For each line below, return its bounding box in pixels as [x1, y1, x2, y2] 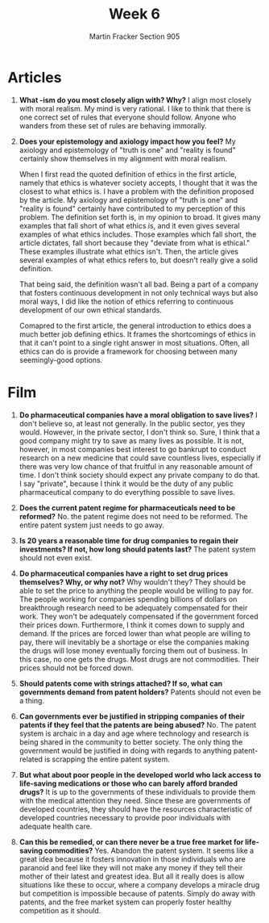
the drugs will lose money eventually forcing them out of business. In [19, 645, 248, 655]
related [19, 754, 43, 764]
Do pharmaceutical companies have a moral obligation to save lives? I [19, 409, 259, 420]
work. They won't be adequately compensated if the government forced [19, 611, 259, 621]
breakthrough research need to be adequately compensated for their [19, 602, 248, 612]
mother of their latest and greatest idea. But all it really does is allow [19, 871, 245, 881]
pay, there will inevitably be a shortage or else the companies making [19, 637, 250, 647]
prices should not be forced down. [19, 663, 134, 673]
